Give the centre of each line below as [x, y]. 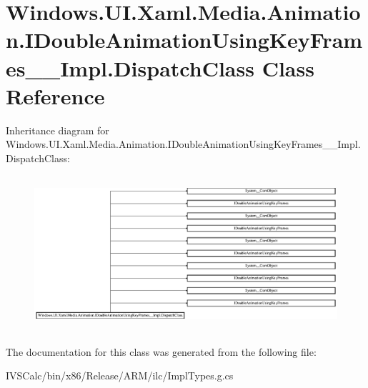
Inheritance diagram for [58, 130]
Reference [55, 95]
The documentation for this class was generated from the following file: [161, 351]
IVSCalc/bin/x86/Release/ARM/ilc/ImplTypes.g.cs [120, 375]
